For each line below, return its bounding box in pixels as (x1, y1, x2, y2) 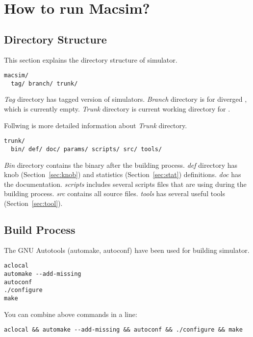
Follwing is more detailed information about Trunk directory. (4, 120, 187, 130)
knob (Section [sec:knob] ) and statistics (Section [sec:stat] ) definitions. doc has (4, 169, 241, 180)
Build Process (4, 222, 76, 237)
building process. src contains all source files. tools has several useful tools (4, 188, 225, 199)
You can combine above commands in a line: (4, 309, 137, 319)
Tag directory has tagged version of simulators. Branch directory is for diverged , (4, 94, 247, 104)
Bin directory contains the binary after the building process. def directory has (4, 159, 238, 170)
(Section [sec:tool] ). (4, 198, 63, 208)
